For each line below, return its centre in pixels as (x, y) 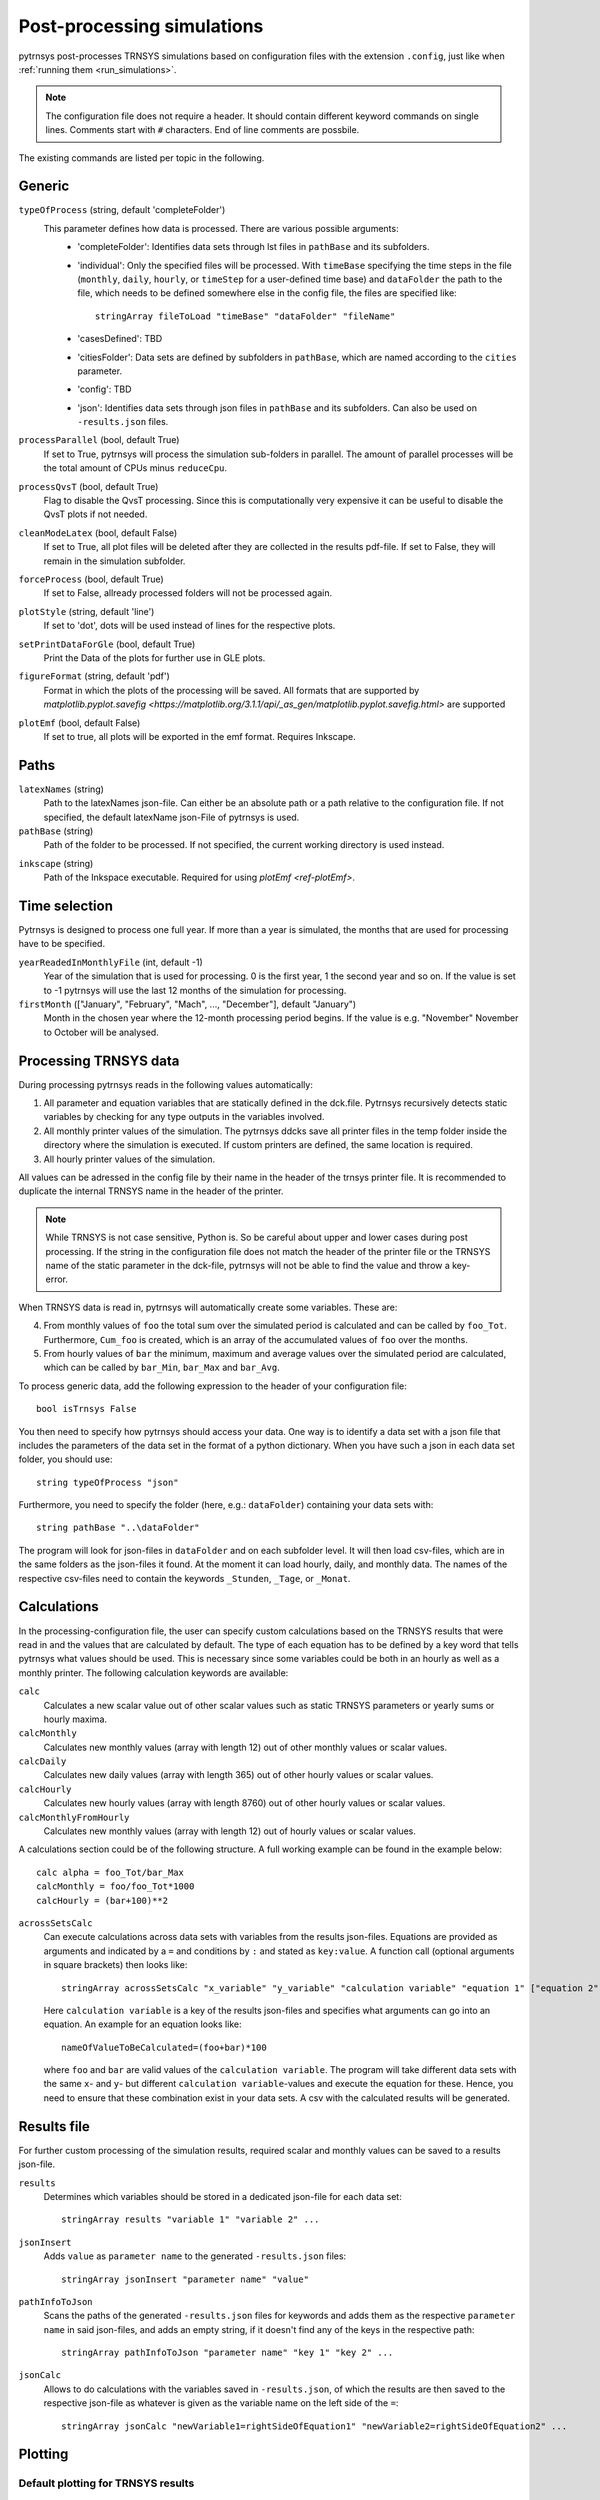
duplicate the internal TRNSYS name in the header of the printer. (151, 1191)
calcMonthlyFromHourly (74, 1817)
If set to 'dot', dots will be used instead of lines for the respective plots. (189, 626)
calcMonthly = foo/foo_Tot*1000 (115, 1886)
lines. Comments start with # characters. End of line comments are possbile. (202, 130)
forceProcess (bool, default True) (91, 579)
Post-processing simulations (141, 26)
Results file (54, 2126)
